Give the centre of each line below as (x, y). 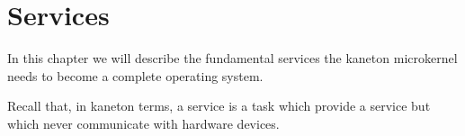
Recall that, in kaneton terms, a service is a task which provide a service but (219, 106)
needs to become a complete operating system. (135, 75)
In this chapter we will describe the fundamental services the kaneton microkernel (232, 58)
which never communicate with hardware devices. (143, 123)
